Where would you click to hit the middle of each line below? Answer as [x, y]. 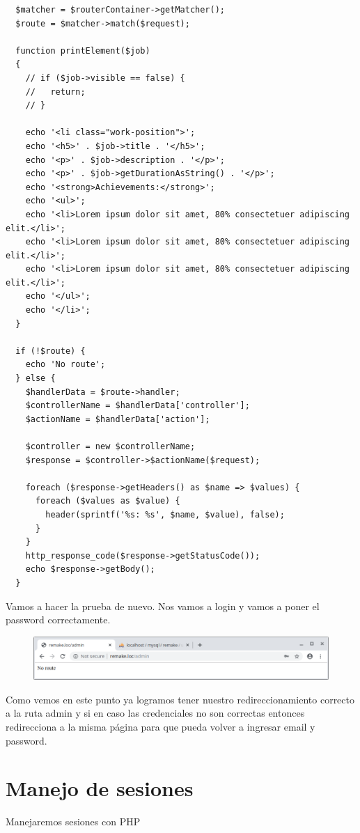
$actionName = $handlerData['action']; [118, 419]
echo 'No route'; [65, 365]
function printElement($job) [83, 50]
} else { [36, 379]
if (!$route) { [50, 351]
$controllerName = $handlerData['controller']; [138, 406]
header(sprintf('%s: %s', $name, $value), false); [165, 514]
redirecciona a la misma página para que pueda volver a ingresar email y [161, 726]
